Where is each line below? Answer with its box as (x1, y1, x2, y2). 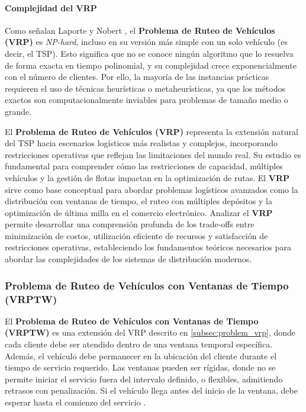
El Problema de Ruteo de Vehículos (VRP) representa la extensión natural (5, 125, 298, 137)
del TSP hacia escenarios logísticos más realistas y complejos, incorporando (5, 137, 278, 149)
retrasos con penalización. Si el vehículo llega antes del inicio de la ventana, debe (5, 384, 298, 397)
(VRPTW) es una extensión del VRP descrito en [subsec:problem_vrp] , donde (5, 326, 296, 339)
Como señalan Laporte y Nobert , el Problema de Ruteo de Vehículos (5, 24, 275, 36)
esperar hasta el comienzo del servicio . (5, 395, 146, 408)
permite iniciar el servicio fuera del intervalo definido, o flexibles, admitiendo (5, 372, 283, 385)
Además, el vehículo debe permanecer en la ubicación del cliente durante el (5, 349, 277, 362)
